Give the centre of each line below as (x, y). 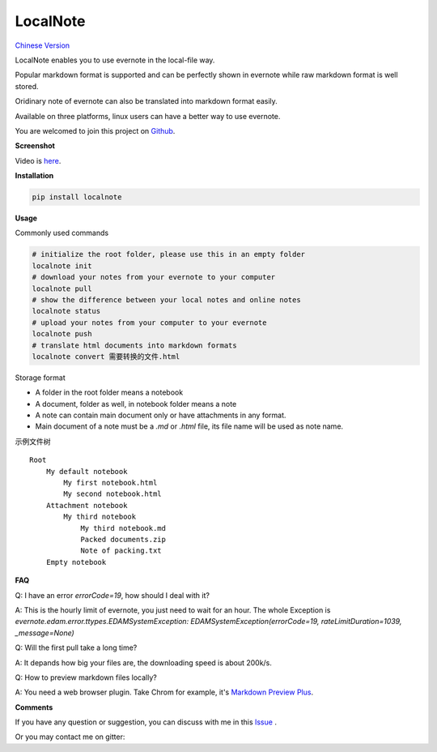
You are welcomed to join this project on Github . (95, 130)
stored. (27, 86)
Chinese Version (42, 45)
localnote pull (62, 288)
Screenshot (35, 146)
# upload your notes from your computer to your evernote (149, 323)
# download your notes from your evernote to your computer (154, 277)
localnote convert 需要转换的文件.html (106, 356)
